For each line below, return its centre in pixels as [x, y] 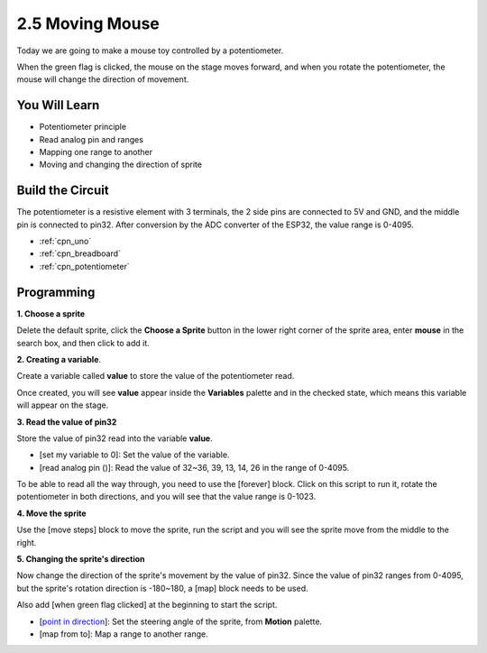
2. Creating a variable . [59, 359]
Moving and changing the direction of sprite [121, 165]
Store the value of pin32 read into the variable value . [115, 438]
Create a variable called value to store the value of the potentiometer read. [156, 376]
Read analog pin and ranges [92, 139]
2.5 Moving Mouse [88, 23]
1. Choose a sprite [51, 313]
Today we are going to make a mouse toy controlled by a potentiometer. [150, 51]
